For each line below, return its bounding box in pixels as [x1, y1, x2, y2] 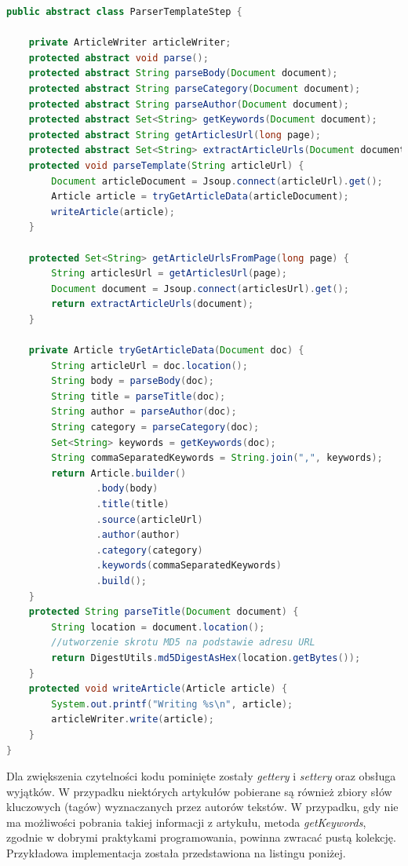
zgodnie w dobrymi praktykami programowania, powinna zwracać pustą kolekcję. [6, 829, 396, 846]
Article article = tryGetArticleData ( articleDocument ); [51, 191, 349, 203]
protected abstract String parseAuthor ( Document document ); [28, 98, 349, 110]
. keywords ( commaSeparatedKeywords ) [96, 560, 282, 572]
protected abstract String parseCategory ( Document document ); [28, 82, 361, 94]
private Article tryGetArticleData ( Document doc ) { [28, 345, 304, 356]
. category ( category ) [96, 544, 203, 556]
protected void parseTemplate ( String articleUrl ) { [28, 159, 304, 171]
